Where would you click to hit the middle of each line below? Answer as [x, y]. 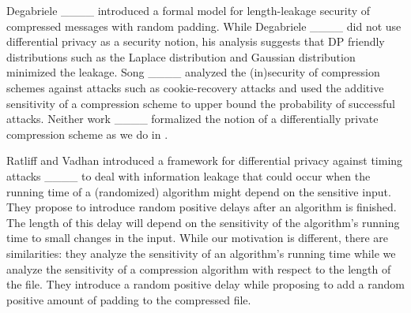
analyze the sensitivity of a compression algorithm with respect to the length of [199, 268]
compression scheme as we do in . [87, 134]
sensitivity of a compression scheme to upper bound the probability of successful [201, 103]
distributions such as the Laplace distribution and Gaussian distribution [181, 56]
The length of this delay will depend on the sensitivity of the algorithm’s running [203, 222]
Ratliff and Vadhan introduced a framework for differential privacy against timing [205, 160]
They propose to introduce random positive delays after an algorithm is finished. [202, 207]
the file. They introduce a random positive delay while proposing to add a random [205, 284]
